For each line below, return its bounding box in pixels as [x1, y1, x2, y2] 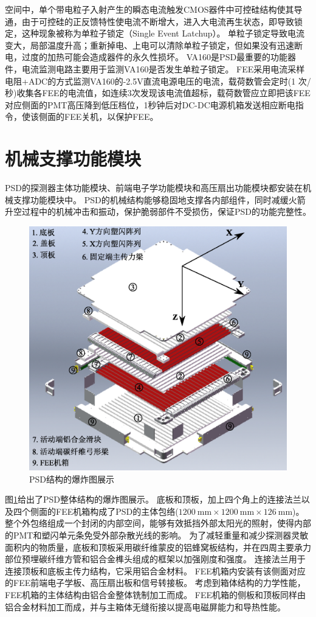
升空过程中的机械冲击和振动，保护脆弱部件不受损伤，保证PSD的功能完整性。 [5, 205, 312, 218]
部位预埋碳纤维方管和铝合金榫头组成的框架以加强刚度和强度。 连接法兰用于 [5, 553, 306, 565]
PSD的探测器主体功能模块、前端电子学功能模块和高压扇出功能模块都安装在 [5, 181, 303, 194]
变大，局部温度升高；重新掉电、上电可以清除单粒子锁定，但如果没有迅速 [5, 38, 294, 51]
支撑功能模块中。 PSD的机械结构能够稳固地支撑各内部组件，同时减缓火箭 [13, 193, 306, 206]
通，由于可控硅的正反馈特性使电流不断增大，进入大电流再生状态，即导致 [5, 15, 294, 27]
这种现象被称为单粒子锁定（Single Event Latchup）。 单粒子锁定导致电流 [21, 27, 305, 40]
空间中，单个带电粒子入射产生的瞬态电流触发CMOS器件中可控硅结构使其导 [5, 3, 303, 15]
